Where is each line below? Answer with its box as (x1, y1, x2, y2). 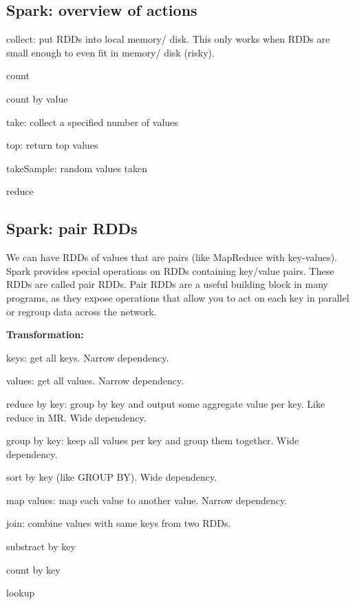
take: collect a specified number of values (6, 114, 178, 129)
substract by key (6, 539, 76, 554)
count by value (6, 91, 68, 105)
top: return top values (6, 138, 98, 152)
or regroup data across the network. (6, 304, 157, 318)
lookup (6, 585, 35, 600)
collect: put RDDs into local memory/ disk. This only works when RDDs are (6, 32, 330, 46)
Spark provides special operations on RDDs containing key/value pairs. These (6, 263, 334, 278)
